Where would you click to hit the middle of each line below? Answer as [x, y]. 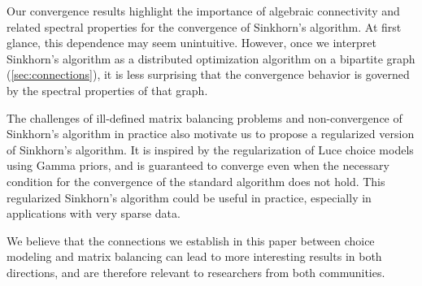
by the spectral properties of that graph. [107, 90]
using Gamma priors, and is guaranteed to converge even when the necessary [198, 165]
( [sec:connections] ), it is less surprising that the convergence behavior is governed [208, 74]
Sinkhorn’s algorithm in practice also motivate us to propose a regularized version [211, 134]
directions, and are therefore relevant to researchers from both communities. [196, 272]
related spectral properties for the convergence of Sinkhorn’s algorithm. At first [204, 26]
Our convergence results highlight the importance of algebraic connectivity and [203, 11]
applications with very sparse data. [94, 213]
